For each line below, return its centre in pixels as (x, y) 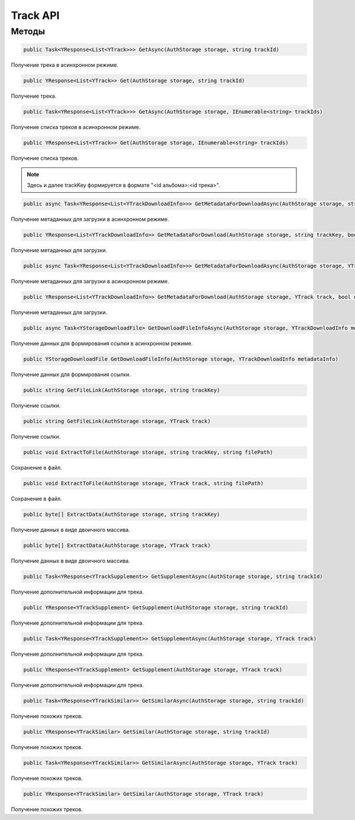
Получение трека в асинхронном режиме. (64, 64)
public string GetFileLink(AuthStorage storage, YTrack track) (117, 421)
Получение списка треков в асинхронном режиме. (76, 127)
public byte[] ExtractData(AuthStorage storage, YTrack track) (117, 545)
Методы (28, 31)
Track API (35, 15)
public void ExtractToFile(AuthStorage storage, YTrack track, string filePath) (143, 483)
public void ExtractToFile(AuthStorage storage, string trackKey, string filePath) (148, 452)
